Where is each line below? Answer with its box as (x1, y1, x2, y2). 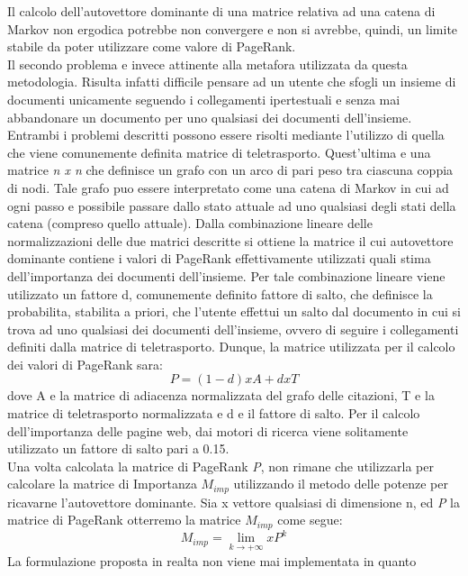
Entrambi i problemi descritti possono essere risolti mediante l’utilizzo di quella (7, 125, 445, 144)
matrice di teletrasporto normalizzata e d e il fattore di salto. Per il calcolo (7, 404, 420, 423)
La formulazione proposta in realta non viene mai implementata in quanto (7, 551, 417, 570)
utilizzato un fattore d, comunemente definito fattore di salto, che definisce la (7, 284, 433, 303)
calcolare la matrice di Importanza (7, 474, 197, 493)
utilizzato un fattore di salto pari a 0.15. (7, 439, 229, 458)
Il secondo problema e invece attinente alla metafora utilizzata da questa (7, 54, 408, 73)
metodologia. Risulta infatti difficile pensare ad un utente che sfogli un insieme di (7, 72, 456, 91)
